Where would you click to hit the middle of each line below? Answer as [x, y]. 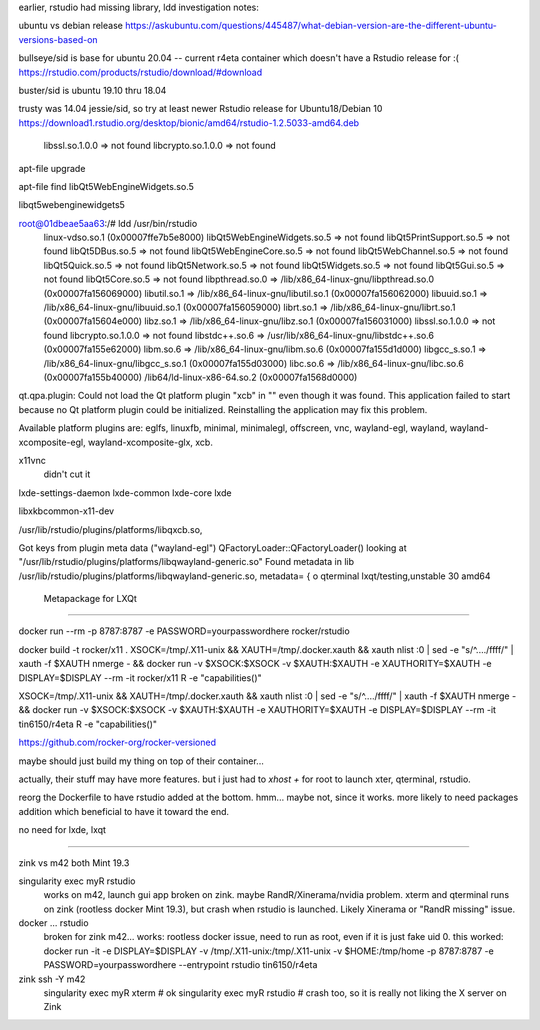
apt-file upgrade [52, 168]
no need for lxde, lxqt [62, 830]
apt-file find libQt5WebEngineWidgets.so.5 [106, 186]
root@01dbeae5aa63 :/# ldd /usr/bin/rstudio [108, 223]
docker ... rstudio [53, 923]
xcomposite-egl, [52, 442]
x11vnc [32, 460]
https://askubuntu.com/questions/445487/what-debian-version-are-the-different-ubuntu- [311, 26]
